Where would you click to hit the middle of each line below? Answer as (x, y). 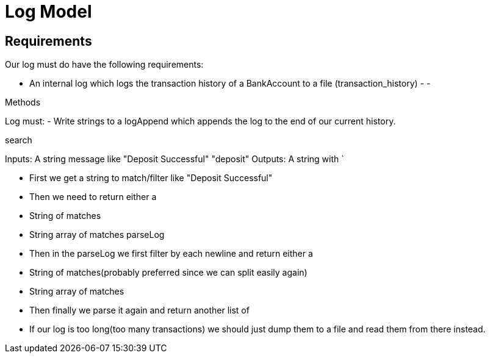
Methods (23, 102)
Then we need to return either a (93, 197)
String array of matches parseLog (97, 235)
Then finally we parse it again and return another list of (139, 310)
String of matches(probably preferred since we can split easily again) (168, 273)
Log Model (49, 12)
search (19, 140)
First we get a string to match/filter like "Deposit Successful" (151, 178)
